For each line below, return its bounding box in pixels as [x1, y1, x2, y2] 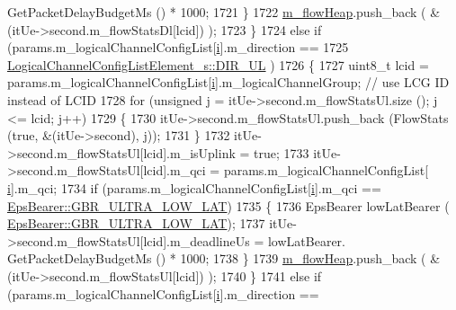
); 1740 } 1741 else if [208, 266, 322, 285]
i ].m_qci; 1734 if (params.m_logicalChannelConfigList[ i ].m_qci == [7, 178, 381, 197]
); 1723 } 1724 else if [208, 20, 322, 39]
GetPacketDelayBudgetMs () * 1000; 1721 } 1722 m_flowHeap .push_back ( [7, 3, 426, 21]
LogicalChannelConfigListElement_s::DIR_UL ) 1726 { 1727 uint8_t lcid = [7, 55, 429, 74]
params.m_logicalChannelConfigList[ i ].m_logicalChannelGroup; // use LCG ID [7, 73, 450, 92]
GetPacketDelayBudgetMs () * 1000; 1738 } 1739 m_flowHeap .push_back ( [7, 249, 426, 268]
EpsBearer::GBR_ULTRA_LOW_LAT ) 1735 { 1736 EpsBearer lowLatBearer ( [7, 196, 450, 215]
